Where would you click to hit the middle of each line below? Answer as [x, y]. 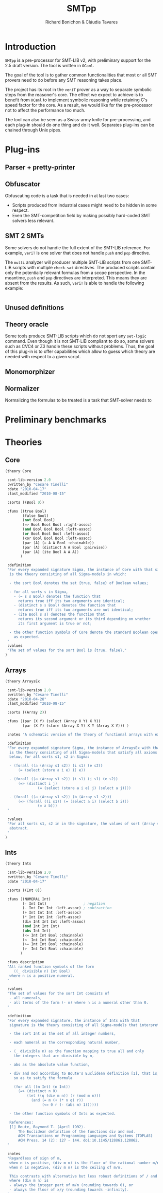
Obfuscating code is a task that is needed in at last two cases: [67, 196]
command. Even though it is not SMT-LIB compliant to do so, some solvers [80, 341]
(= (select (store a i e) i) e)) [52, 770]
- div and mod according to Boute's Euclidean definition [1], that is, [84, 1073]
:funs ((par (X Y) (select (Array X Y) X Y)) [54, 721]
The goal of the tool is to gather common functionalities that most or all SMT [81, 75]
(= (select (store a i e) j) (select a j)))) [84, 788]
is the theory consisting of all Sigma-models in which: [68, 574]
